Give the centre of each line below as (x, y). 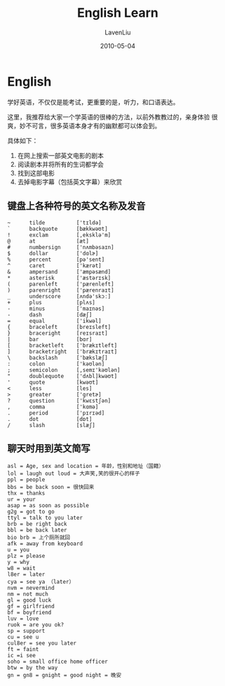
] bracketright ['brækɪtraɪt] (62, 351)
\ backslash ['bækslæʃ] (58, 358)
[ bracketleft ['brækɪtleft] (62, 345)
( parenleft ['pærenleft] (61, 284)
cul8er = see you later (42, 643)
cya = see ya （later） (41, 582)
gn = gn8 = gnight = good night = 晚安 (64, 675)
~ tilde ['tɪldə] (54, 222)
